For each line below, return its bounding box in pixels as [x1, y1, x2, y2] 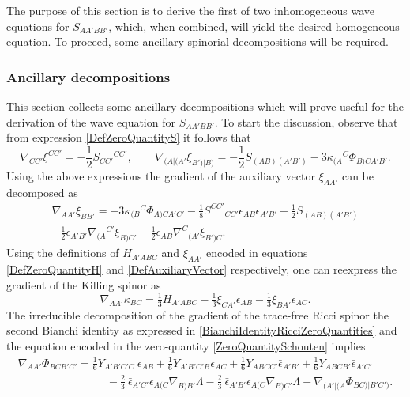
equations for [6, 17, 70, 34]
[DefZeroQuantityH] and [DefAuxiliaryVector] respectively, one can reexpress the [6, 261, 397, 278]
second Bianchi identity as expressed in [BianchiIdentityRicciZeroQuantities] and [6, 322, 397, 338]
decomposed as [6, 183, 78, 200]
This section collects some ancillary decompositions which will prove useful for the [6, 98, 404, 114]
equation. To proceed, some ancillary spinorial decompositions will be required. [6, 33, 389, 50]
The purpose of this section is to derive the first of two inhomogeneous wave [6, 2, 375, 18]
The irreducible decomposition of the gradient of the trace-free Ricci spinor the [6, 306, 389, 323]
